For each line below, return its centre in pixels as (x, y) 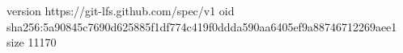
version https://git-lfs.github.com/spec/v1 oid (121, 10)
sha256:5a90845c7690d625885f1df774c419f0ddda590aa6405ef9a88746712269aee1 (202, 26)
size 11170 (32, 42)
